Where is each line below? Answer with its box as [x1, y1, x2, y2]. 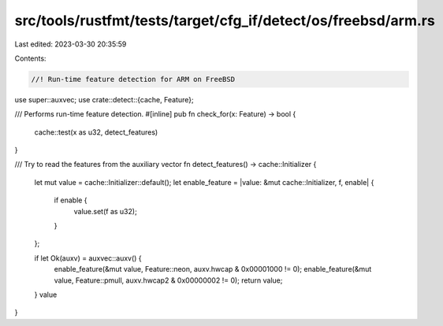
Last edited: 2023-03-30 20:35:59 [14, 39, 127, 49]
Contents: [14, 54, 47, 63]
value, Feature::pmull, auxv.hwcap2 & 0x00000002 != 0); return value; [54, 276, 283, 285]
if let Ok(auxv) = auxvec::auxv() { [34, 253, 142, 263]
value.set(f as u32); [73, 206, 137, 216]
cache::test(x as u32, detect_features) [34, 127, 158, 137]
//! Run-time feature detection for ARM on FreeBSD [31, 75, 236, 83]
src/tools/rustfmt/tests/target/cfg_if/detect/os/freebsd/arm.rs [14, 12, 435, 29]
